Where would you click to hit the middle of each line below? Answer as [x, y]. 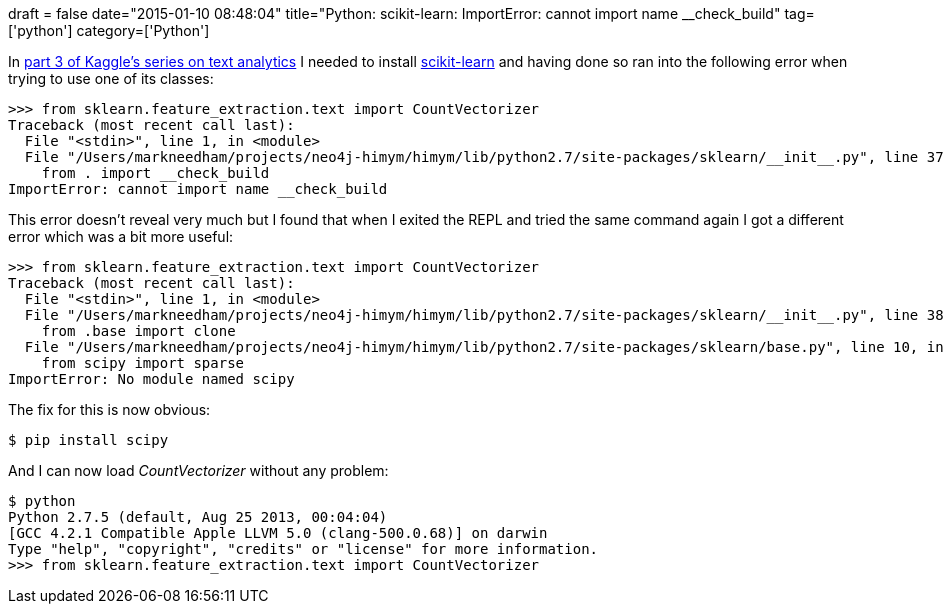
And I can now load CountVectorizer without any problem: [198, 470]
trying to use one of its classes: [111, 78]
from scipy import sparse [143, 363]
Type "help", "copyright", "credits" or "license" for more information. [303, 549]
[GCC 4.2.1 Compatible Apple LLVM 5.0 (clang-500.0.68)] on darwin [278, 533]
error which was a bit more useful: [121, 236]
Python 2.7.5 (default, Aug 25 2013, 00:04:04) [198, 517]
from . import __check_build [155, 173]
